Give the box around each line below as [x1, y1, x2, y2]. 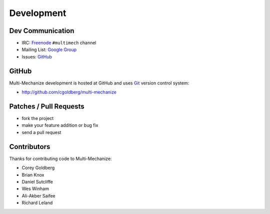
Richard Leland [21, 200, 53, 206]
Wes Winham [21, 185, 49, 192]
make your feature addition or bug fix [21, 122, 98, 128]
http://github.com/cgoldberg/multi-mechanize [21, 89, 117, 95]
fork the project [21, 115, 54, 121]
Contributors [9, 142, 50, 151]
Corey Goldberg [21, 165, 55, 171]
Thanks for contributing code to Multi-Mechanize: [9, 155, 112, 161]
